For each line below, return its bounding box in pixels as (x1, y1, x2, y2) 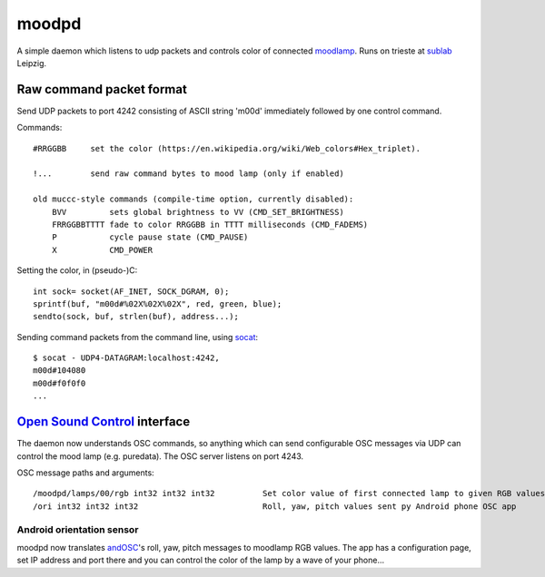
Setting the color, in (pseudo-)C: (16, 265, 138, 276)
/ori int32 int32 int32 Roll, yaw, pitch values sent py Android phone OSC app (33, 501, 517, 512)
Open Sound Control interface (16, 414, 191, 430)
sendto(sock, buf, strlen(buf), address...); (33, 311, 240, 322)
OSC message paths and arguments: (16, 467, 154, 478)
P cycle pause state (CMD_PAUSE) (51, 232, 249, 242)
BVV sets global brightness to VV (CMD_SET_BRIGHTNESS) (51, 207, 344, 217)
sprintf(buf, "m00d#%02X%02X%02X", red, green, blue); (33, 298, 282, 308)
